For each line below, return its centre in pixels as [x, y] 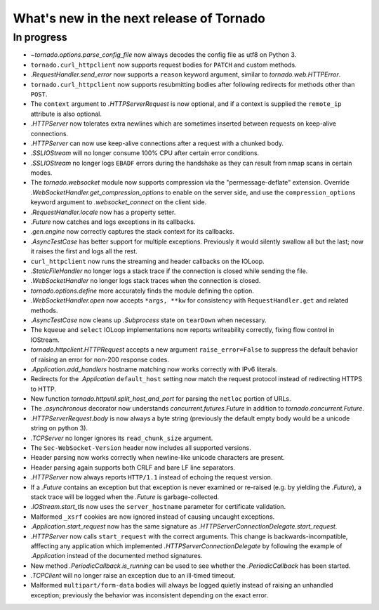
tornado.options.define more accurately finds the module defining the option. [142, 291]
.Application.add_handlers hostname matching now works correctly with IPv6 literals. [154, 369]
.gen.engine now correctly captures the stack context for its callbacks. [133, 232]
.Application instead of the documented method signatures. [117, 556]
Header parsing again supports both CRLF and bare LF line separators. [133, 468]
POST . [39, 94]
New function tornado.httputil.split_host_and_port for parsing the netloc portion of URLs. [161, 399]
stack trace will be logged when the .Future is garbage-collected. [125, 497]
